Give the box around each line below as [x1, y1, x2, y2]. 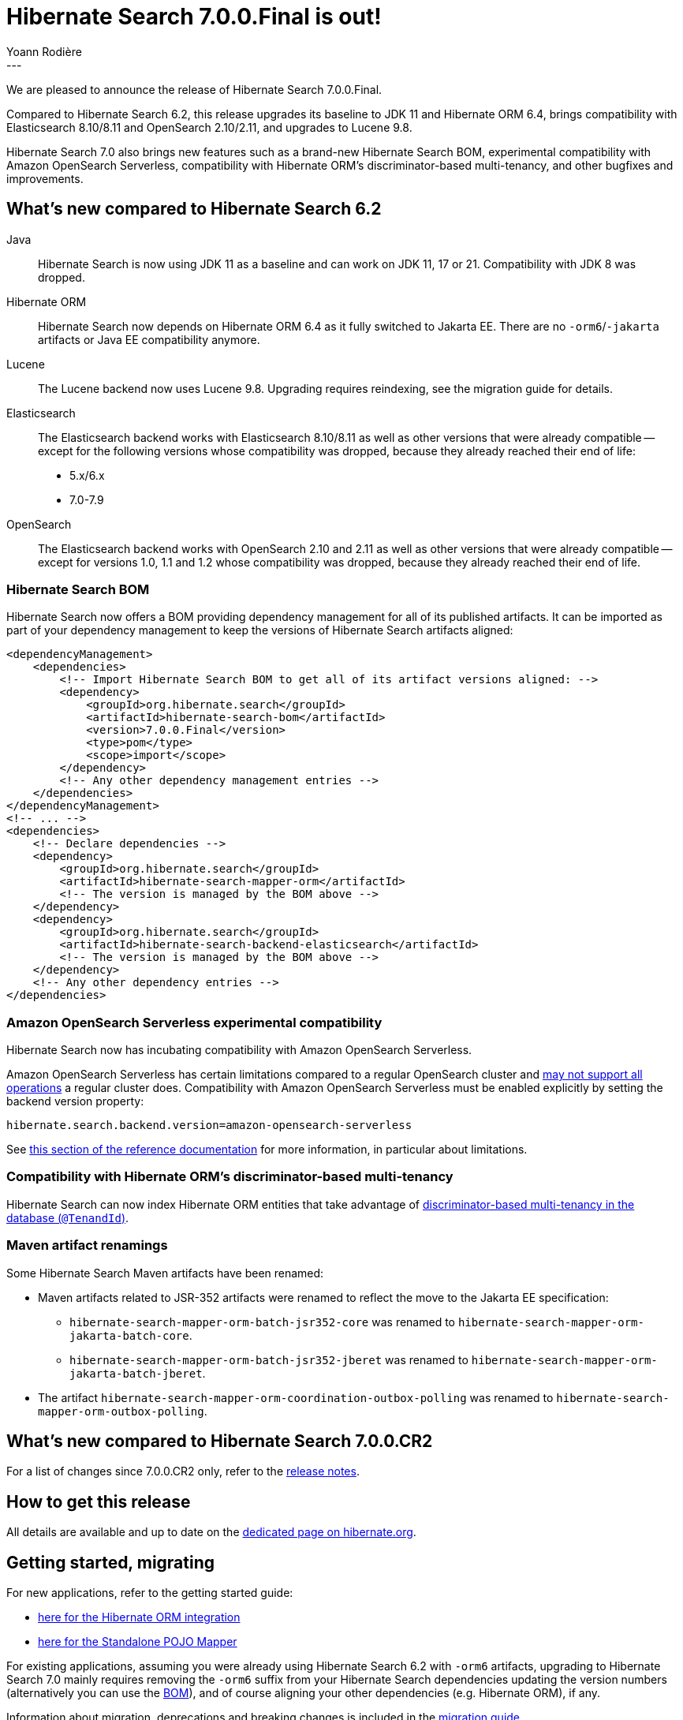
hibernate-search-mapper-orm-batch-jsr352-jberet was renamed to [69, 1352, 468, 1367]
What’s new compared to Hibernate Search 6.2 [6, 199, 382, 219]
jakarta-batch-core [69, 1329, 189, 1342]
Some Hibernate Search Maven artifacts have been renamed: [6, 1266, 324, 1280]
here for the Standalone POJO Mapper [38, 1635, 237, 1649]
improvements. [6, 171, 84, 185]
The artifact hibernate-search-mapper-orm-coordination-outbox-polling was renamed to [38, 1390, 554, 1404]
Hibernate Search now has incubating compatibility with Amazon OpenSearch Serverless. [6, 1043, 472, 1057]
